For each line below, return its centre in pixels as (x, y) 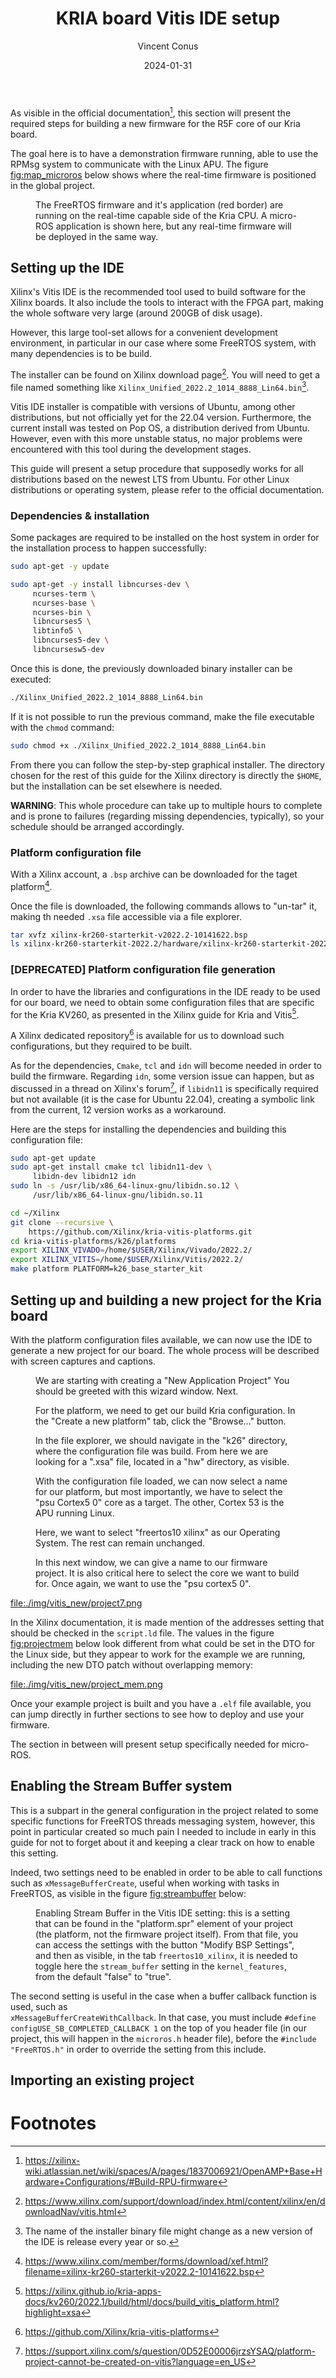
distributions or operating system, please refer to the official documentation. (167, 489)
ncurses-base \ (64, 603)
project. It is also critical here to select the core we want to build (167, 1573)
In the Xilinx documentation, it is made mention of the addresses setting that (167, 1622)
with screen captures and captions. (83, 1361)
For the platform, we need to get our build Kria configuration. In (165, 1410)
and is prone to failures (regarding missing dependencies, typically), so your (167, 816)
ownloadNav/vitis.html (70, 2212)
